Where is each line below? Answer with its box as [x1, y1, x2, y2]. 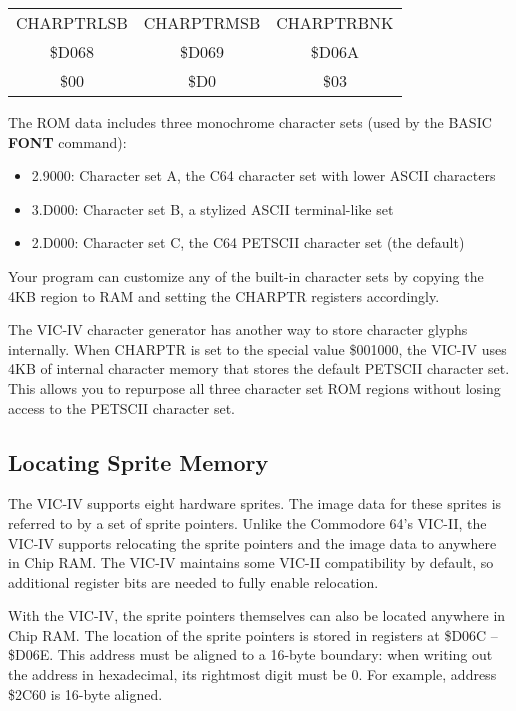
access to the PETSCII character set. [8, 397, 235, 418]
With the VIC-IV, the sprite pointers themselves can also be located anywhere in [8, 605, 506, 626]
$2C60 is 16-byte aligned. [8, 683, 163, 704]
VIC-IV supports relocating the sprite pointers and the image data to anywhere [8, 532, 497, 553]
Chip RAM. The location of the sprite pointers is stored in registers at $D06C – [8, 624, 498, 645]
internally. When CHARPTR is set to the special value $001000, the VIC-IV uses [8, 338, 507, 359]
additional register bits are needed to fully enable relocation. [8, 571, 379, 592]
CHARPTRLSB [16, 11, 128, 34]
